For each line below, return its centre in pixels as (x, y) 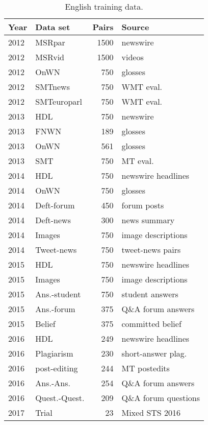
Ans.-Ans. (53, 383)
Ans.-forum (55, 309)
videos (133, 57)
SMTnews (53, 87)
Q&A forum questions (161, 398)
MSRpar (50, 42)
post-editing (57, 368)
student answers (150, 294)
